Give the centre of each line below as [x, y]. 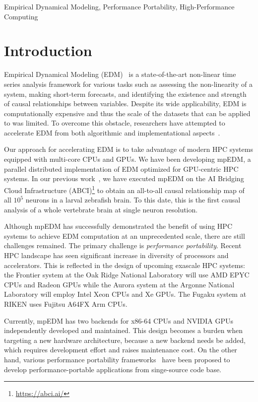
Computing [21, 16]
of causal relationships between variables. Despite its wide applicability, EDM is [125, 103]
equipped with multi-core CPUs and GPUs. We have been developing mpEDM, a [128, 159]
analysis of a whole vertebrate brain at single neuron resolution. [101, 209]
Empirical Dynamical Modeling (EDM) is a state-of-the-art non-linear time [120, 74]
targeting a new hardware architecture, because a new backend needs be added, [125, 340]
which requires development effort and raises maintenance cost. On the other [121, 350]
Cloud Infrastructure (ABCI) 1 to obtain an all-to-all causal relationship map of [124, 189]
